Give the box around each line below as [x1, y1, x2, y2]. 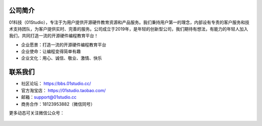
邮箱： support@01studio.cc [21, 94, 77, 100]
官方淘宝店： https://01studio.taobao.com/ [21, 87, 106, 93]
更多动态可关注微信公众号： [9, 110, 65, 116]
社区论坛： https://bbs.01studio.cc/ [21, 80, 91, 87]
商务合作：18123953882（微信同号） [21, 101, 95, 107]
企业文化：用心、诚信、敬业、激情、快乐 [21, 55, 102, 61]
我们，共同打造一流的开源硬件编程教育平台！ [9, 33, 98, 39]
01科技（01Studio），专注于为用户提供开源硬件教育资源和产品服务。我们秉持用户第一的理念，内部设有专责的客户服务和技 [9, 19, 250, 25]
